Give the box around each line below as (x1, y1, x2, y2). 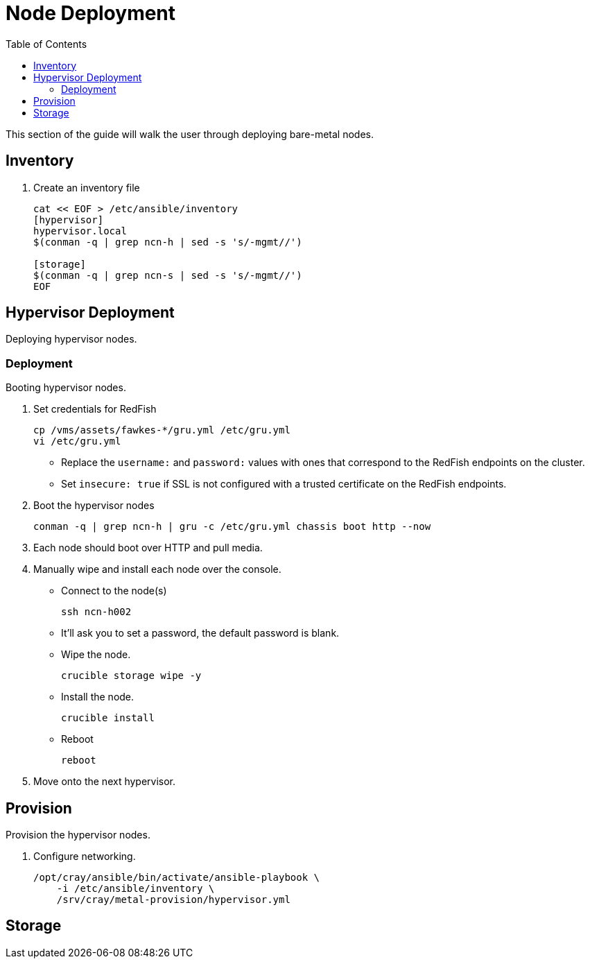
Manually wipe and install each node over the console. (33, 563, 281, 576)
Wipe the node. (61, 648, 131, 661)
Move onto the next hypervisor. (33, 775, 176, 788)
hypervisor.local (33, 225, 127, 236)
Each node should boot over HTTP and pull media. (33, 542, 263, 554)
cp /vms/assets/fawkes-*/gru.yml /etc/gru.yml (33, 424, 290, 436)
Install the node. (61, 691, 135, 703)
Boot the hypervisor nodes (33, 499, 155, 512)
